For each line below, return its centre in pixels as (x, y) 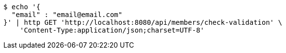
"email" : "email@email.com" (67, 15)
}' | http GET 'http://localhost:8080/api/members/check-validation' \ (143, 22)
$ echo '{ (22, 7)
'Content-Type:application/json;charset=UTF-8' (112, 30)
